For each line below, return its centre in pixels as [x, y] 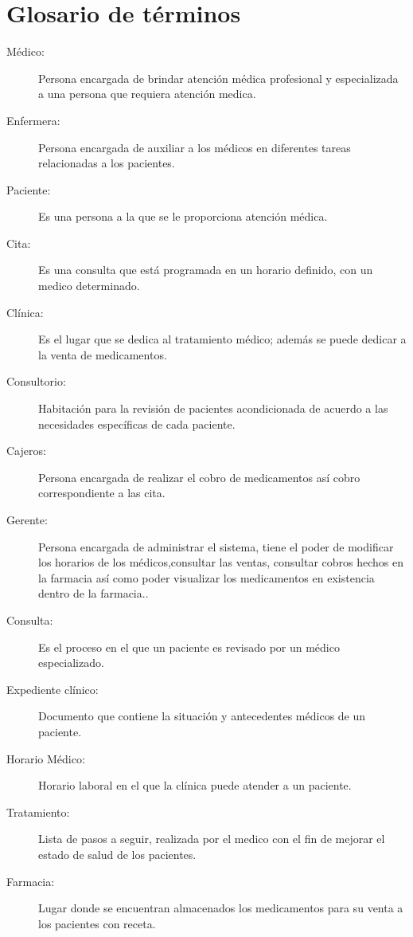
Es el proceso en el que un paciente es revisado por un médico [189, 647]
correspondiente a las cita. [102, 493]
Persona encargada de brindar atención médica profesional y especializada [218, 78]
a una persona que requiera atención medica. [147, 94]
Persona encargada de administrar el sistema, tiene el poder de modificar [216, 546]
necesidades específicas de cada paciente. [137, 423]
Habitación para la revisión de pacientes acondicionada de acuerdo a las [213, 408]
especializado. [71, 663]
